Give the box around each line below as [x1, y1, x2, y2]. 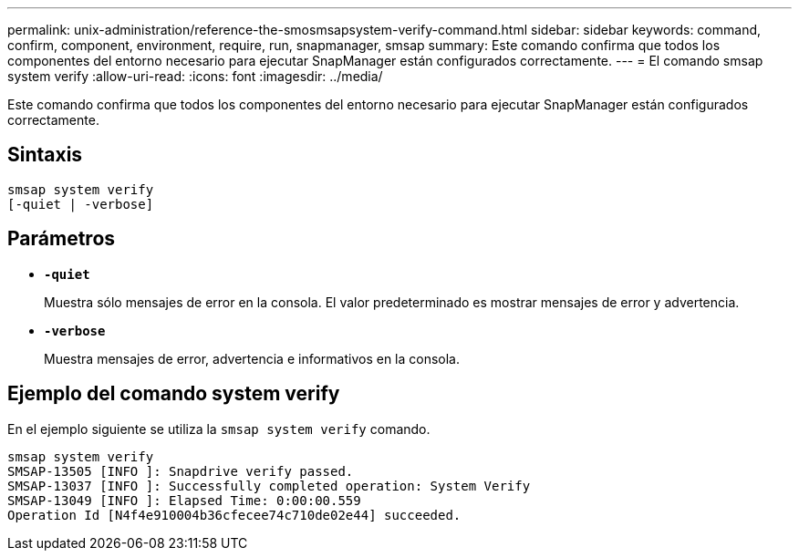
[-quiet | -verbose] [7, 196, 154, 212]
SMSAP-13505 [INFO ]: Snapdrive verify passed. [7, 463, 354, 479]
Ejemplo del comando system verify [7, 382, 340, 406]
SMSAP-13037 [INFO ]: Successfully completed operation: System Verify [7, 478, 531, 493]
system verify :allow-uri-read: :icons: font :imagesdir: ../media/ [7, 68, 383, 84]
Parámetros [7, 227, 116, 251]
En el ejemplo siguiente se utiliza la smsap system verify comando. [7, 420, 431, 437]
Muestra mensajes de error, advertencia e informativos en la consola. [44, 350, 461, 367]
